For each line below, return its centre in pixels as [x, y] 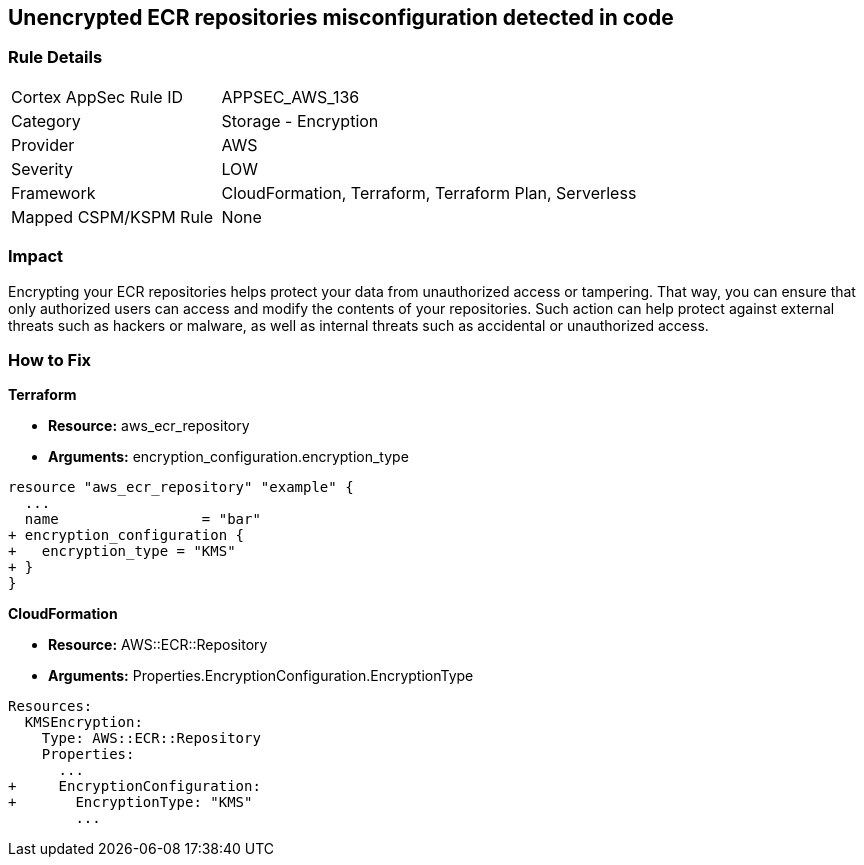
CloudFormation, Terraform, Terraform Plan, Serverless [429, 192]
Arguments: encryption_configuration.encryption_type [228, 457]
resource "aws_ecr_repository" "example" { [181, 487]
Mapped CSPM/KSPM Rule [112, 216]
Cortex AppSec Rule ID [97, 96]
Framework [53, 192]
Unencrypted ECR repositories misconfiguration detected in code [341, 17]
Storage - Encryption [300, 120]
